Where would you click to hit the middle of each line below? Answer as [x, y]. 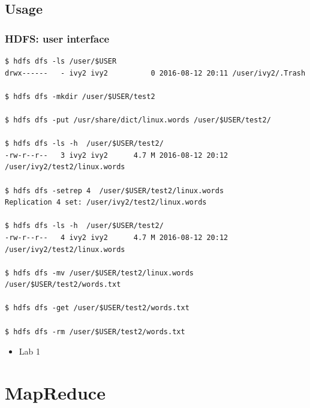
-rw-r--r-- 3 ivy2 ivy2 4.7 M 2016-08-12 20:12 [117, 155]
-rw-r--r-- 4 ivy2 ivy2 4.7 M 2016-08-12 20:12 [117, 237]
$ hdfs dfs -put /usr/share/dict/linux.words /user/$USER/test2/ [138, 120]
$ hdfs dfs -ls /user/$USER [61, 61]
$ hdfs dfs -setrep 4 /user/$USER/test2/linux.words [115, 190]
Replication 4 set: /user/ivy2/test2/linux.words [106, 202]
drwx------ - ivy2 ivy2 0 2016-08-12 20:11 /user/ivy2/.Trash [155, 73]
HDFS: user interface [57, 38]
